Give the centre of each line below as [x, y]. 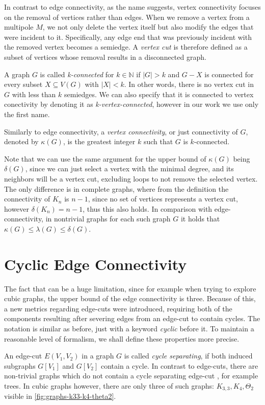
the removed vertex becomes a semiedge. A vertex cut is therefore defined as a [126, 47]
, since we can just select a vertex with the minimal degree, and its [129, 168]
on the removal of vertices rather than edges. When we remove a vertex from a [127, 17]
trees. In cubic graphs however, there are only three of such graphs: [109, 385]
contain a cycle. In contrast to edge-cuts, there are [179, 365]
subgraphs [20, 365]
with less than [34, 94]
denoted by [21, 141]
